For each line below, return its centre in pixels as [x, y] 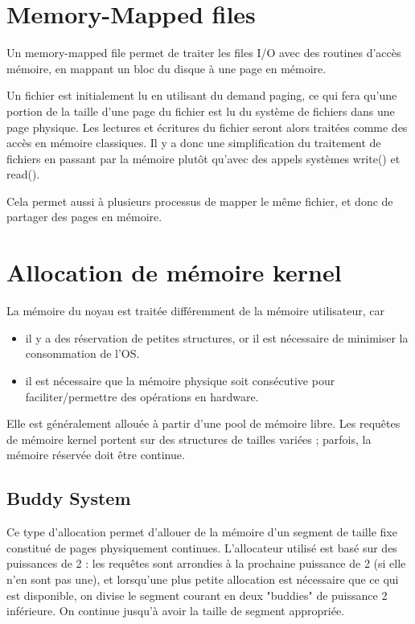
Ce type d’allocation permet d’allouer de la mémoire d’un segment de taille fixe [202, 532]
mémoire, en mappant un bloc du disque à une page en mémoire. [166, 68]
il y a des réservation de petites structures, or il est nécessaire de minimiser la [217, 337]
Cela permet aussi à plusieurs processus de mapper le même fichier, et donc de [200, 201]
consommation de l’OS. [82, 353]
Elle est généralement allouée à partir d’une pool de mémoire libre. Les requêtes [203, 423]
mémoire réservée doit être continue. [96, 455]
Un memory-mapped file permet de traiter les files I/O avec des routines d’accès [204, 53]
